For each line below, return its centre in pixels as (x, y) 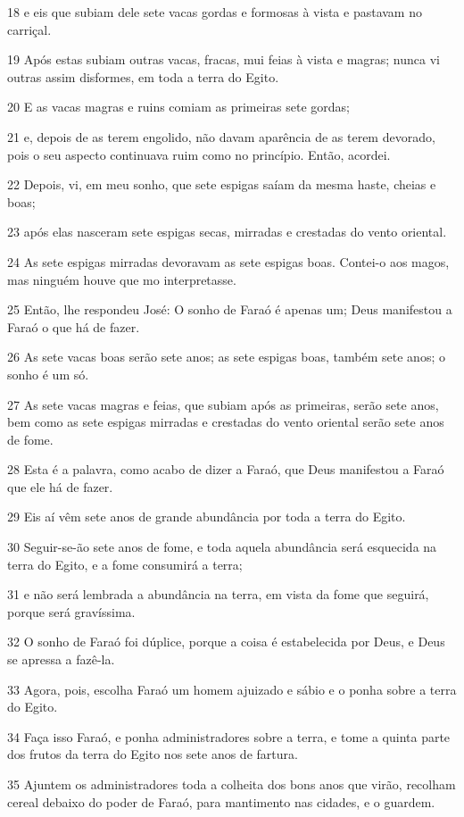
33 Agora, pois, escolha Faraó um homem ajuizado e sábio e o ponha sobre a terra (232, 689)
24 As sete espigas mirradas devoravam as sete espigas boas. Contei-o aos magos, (228, 261)
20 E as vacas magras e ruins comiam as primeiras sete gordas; (178, 107)
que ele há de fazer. (60, 486)
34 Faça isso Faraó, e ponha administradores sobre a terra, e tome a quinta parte (229, 736)
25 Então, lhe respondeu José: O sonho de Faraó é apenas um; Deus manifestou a (230, 309)
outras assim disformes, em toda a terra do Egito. (143, 76)
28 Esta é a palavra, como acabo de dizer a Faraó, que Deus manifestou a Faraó (226, 469)
